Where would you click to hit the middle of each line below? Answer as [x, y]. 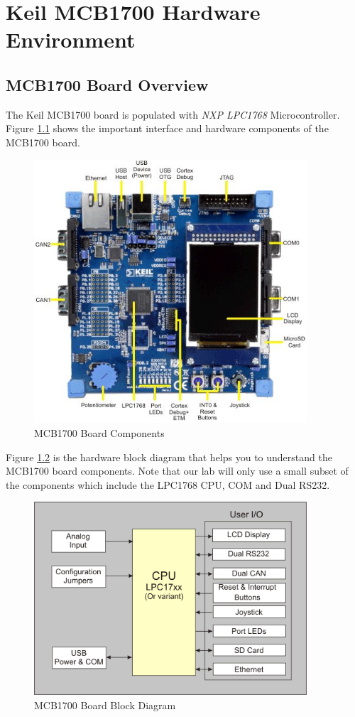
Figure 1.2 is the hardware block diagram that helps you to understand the [169, 457]
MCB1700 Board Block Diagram [105, 705]
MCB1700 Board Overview [107, 84]
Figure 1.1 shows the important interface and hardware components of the [167, 128]
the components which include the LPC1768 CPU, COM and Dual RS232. [168, 484]
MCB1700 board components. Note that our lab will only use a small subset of [177, 471]
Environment [71, 39]
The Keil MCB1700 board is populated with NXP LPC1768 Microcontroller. [173, 114]
